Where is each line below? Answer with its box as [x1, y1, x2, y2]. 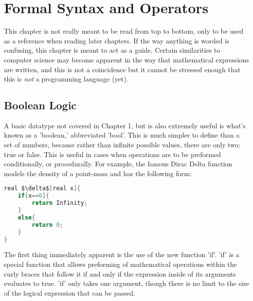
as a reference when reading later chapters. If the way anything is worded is [4, 35, 230, 45]
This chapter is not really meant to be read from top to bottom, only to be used [4, 26, 243, 36]
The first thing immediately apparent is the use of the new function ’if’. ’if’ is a [4, 249, 239, 260]
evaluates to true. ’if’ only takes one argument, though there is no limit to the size [4, 278, 250, 288]
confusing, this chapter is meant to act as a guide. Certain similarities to [4, 45, 220, 55]
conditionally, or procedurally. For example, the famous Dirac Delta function [4, 159, 233, 169]
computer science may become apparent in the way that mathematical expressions [4, 54, 249, 64]
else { [18, 214, 36, 221]
